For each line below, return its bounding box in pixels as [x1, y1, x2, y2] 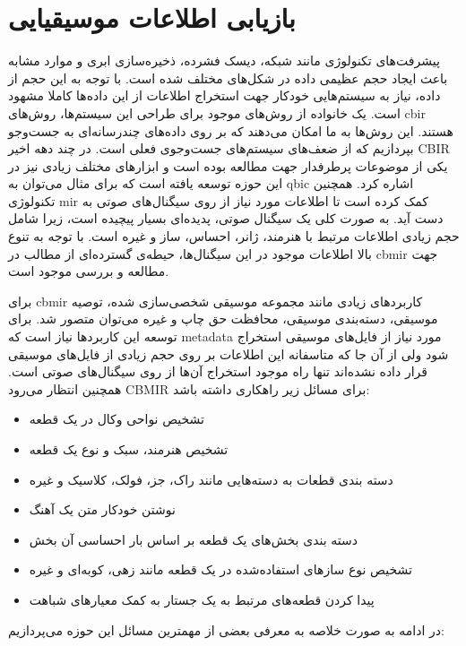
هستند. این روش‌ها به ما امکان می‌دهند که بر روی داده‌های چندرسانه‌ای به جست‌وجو [8, 121, 453, 140]
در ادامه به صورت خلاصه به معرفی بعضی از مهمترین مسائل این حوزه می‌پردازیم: [8, 620, 444, 639]
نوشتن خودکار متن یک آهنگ [29, 500, 176, 519]
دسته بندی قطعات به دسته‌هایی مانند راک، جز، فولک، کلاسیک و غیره [29, 469, 393, 488]
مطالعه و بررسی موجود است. [8, 262, 169, 280]
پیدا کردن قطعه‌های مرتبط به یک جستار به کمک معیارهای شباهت [29, 590, 375, 608]
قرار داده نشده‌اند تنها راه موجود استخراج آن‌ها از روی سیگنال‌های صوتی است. [8, 362, 427, 381]
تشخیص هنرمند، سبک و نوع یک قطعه [29, 440, 229, 458]
